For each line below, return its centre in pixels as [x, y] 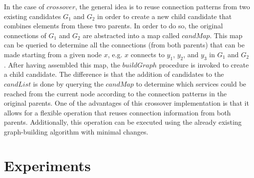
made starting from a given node [53, 54]
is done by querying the [68, 83]
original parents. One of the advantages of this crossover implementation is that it [127, 103]
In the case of [24, 6]
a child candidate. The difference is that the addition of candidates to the [114, 74]
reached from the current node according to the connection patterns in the [116, 93]
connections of [25, 35]
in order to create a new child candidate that [165, 16]
